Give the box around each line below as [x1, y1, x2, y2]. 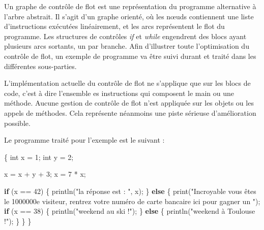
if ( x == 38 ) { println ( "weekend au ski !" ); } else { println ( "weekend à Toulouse [4, 206, 255, 216]
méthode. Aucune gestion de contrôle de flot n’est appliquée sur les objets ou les [4, 97, 254, 108]
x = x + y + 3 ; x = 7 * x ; [4, 169, 86, 179]
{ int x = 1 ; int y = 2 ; [4, 151, 74, 162]
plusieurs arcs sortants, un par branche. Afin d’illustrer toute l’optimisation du [4, 41, 249, 51]
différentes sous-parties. [4, 60, 77, 71]
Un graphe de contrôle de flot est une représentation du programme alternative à [4, 1, 256, 11]
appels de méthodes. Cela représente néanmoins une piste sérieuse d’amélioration [4, 107, 256, 118]
